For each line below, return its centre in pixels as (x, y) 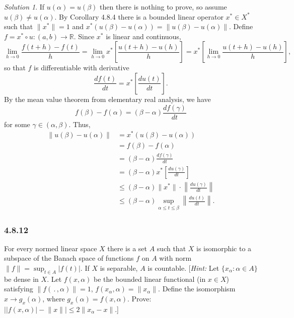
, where (54, 298)
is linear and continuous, (143, 36)
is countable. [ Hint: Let (183, 268)
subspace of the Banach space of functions (69, 258)
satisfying (19, 289)
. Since (84, 36)
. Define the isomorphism (197, 289)
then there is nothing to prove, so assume (163, 7)
